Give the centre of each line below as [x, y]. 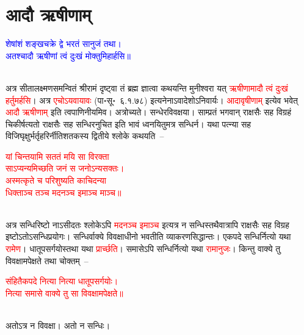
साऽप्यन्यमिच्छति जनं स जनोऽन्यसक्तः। [65, 168]
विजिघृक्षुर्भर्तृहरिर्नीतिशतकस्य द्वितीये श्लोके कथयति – [85, 136]
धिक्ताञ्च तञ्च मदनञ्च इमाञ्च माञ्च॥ [63, 192]
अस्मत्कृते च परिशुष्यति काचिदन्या [56, 180]
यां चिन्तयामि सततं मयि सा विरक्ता [57, 156]
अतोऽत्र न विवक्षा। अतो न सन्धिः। [58, 325]
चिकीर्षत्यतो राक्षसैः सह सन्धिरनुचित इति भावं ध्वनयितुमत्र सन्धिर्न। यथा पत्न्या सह [128, 124]
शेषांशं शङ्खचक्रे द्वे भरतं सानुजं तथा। [63, 44]
